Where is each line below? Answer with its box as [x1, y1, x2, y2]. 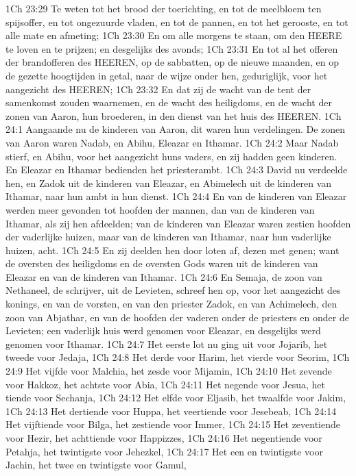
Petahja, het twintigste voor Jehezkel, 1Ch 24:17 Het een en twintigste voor [5, 444, 323, 458]
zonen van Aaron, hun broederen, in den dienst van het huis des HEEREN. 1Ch [5, 108, 342, 123]
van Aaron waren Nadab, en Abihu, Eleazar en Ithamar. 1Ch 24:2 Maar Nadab [5, 135, 339, 149]
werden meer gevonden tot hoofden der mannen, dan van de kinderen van [5, 202, 315, 216]
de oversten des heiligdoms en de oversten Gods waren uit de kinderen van [5, 256, 318, 271]
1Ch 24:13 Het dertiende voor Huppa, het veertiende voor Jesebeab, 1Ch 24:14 [5, 403, 337, 418]
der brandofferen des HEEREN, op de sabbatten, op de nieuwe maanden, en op [5, 55, 340, 69]
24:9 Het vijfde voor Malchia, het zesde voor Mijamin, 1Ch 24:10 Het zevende [5, 364, 332, 378]
